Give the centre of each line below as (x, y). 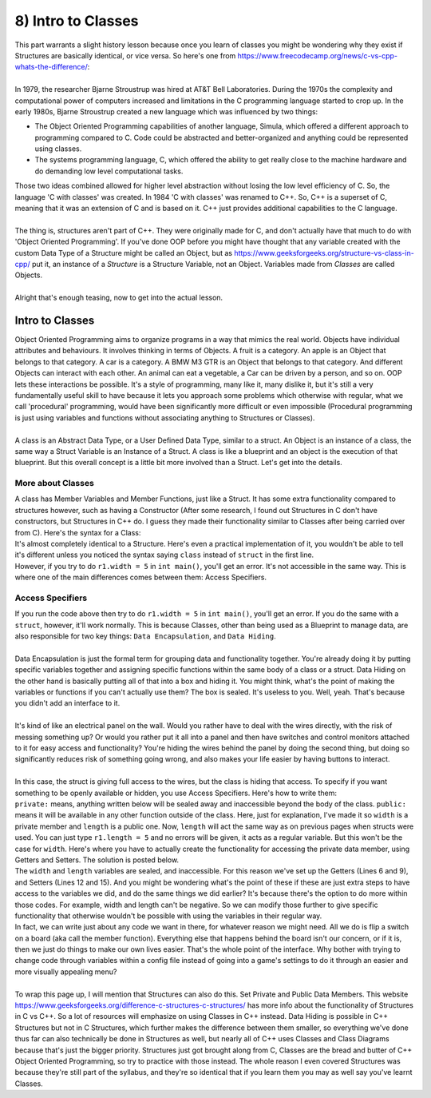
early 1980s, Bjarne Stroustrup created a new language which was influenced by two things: (166, 111)
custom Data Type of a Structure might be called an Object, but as (124, 253)
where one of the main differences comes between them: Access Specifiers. (141, 577)
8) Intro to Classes (77, 21)
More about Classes (55, 483)
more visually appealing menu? (66, 972)
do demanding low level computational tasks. (109, 171)
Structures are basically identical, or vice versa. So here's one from (125, 55)
